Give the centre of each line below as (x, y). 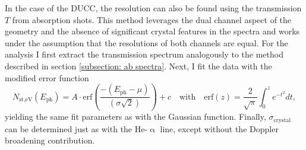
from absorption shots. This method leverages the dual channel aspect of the (152, 19)
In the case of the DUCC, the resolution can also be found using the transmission (153, 8)
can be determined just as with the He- (76, 128)
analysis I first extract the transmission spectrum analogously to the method (144, 54)
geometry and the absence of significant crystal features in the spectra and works (152, 31)
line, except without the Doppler (219, 128)
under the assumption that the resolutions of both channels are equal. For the (146, 42)
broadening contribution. (50, 140)
